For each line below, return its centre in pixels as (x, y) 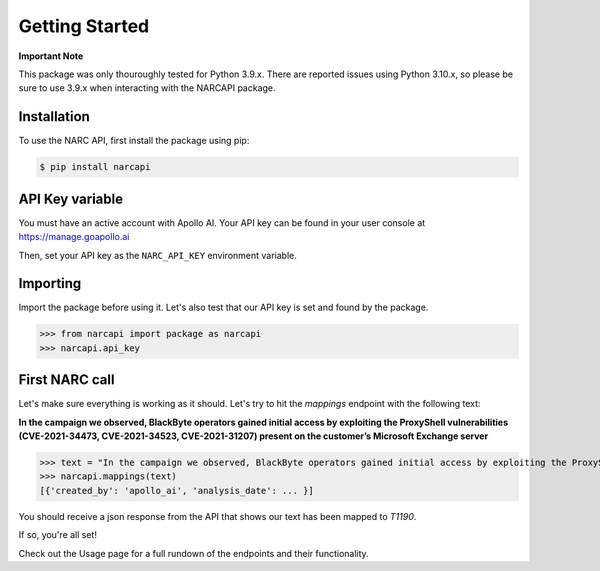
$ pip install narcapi (95, 167)
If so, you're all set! (57, 535)
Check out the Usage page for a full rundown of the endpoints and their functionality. (193, 553)
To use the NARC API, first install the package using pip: (134, 141)
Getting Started (84, 26)
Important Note (51, 56)
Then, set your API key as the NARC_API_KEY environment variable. (157, 255)
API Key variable (71, 198)
